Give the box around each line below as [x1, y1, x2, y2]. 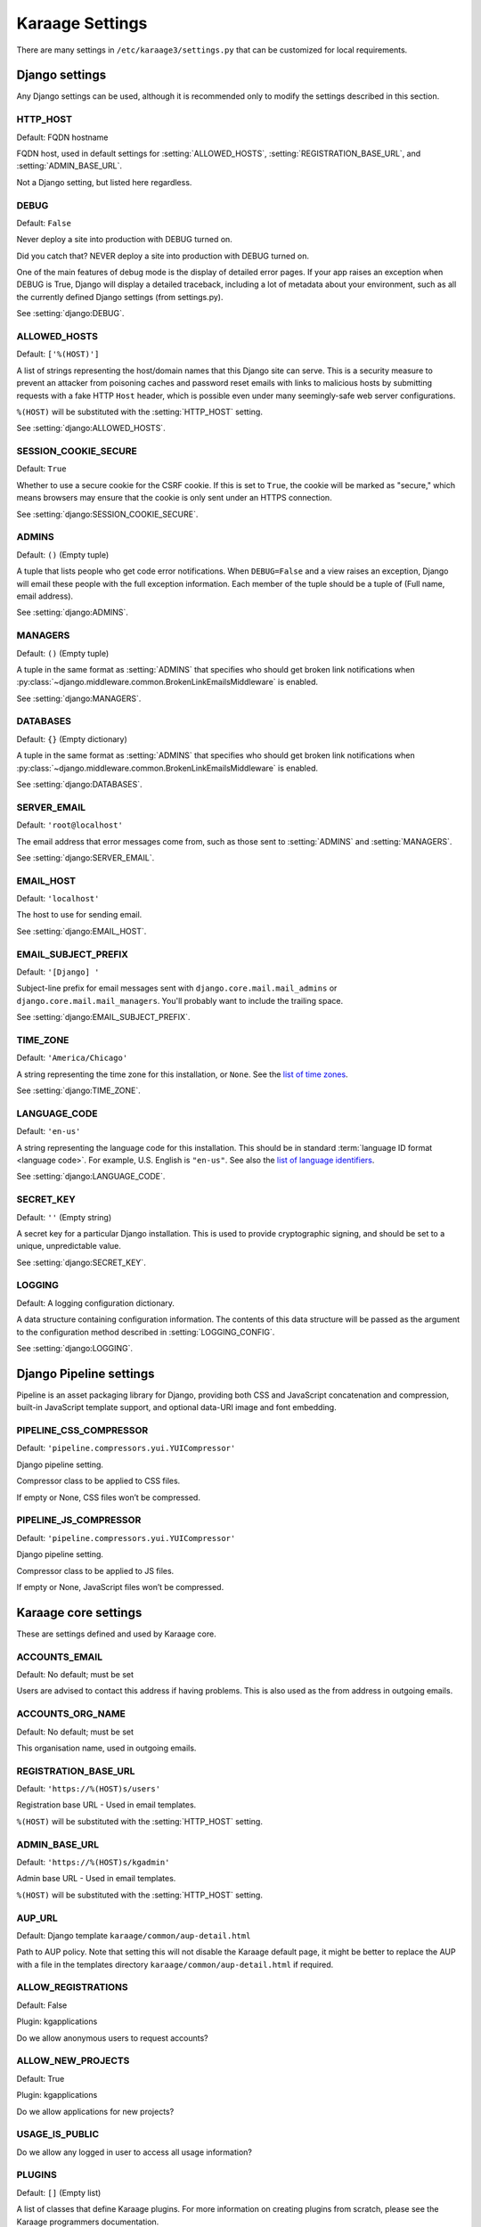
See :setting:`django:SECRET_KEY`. [16, 1257, 146, 1268]
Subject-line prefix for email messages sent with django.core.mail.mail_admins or [16, 983, 338, 993]
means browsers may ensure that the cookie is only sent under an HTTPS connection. [16, 493, 333, 503]
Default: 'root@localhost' [16, 820, 124, 830]
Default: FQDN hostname [16, 132, 109, 143]
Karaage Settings [16, 13, 148, 33]
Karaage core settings [16, 1604, 143, 1620]
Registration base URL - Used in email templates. [16, 1799, 197, 1810]
